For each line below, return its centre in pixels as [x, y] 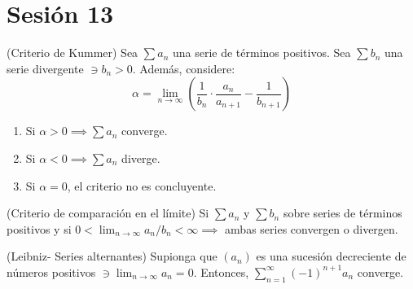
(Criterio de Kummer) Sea [72, 53]
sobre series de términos [343, 213]
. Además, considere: [184, 68]
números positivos [51, 271]
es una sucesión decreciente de [331, 256]
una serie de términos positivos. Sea [261, 53]
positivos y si [39, 228]
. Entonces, [221, 271]
